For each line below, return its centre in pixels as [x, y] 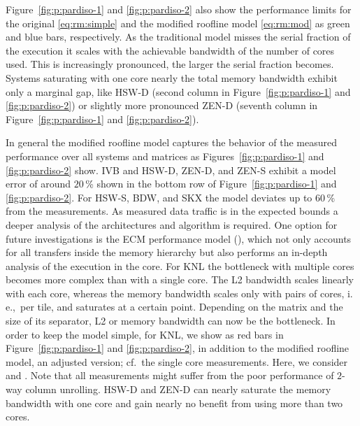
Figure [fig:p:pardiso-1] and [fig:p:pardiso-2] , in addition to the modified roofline [178, 348]
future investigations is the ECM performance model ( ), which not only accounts [179, 238]
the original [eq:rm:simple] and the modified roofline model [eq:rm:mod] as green [178, 23]
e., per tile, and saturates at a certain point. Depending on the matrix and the [174, 307]
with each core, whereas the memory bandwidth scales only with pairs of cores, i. [179, 293]
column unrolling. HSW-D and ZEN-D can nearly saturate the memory [178, 389]
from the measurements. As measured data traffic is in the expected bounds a [172, 211]
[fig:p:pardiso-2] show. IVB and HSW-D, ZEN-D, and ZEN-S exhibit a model [171, 170]
